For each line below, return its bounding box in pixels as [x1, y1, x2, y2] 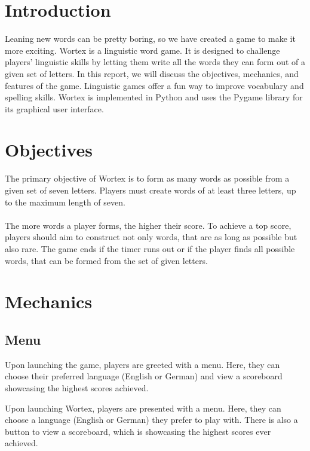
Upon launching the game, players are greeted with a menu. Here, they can [5, 358, 280, 370]
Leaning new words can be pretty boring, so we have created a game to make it [5, 32, 296, 45]
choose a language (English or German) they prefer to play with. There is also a [5, 413, 298, 426]
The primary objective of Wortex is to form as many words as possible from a [5, 172, 290, 185]
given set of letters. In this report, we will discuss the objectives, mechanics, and [5, 67, 299, 79]
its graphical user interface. [5, 102, 104, 115]
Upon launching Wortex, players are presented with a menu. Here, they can [5, 401, 281, 414]
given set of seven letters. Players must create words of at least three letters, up [5, 184, 296, 196]
